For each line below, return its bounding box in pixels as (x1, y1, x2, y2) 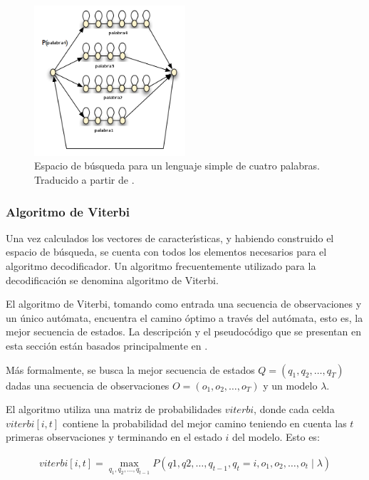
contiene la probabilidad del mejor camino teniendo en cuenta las (62, 415, 347, 430)
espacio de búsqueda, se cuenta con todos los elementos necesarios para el (6, 244, 327, 259)
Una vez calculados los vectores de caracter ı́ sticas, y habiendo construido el (6, 230, 334, 245)
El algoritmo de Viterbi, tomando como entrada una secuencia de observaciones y (6, 296, 362, 311)
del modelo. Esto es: (232, 429, 320, 444)
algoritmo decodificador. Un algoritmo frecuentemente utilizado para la (6, 259, 316, 273)
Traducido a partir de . (34, 172, 135, 187)
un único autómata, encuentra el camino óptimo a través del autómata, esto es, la (6, 310, 363, 325)
